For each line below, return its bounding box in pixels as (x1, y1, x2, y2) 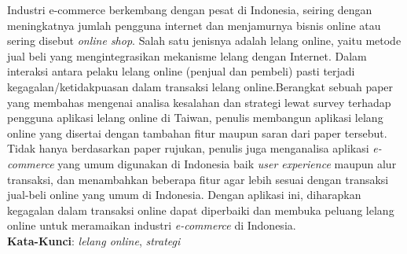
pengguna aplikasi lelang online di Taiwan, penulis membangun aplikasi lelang (7, 109, 383, 126)
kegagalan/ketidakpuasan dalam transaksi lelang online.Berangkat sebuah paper (7, 78, 394, 94)
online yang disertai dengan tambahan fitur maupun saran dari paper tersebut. (7, 124, 387, 141)
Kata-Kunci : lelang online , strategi (7, 232, 181, 248)
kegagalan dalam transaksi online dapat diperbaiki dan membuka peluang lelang (7, 201, 394, 218)
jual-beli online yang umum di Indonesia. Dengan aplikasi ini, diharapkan (7, 186, 361, 203)
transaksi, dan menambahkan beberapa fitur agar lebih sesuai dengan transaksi (7, 171, 389, 187)
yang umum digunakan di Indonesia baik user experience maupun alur (57, 155, 397, 171)
